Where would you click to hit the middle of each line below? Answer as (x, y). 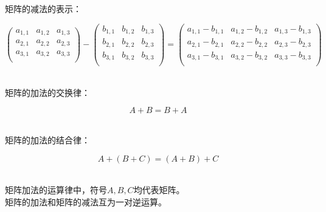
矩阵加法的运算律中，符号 (56, 190)
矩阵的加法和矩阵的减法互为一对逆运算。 (86, 201)
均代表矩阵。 (159, 190)
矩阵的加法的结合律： (47, 139)
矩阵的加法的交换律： (47, 92)
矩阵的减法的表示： (43, 9)
